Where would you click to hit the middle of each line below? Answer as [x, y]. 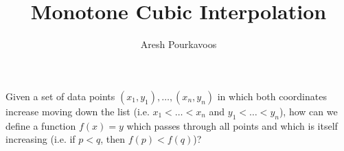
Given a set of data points [60, 96]
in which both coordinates [272, 96]
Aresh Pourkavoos [179, 44]
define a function [41, 125]
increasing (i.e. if [41, 139]
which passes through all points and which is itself [232, 125]
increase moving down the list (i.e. [78, 111]
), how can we [308, 111]
